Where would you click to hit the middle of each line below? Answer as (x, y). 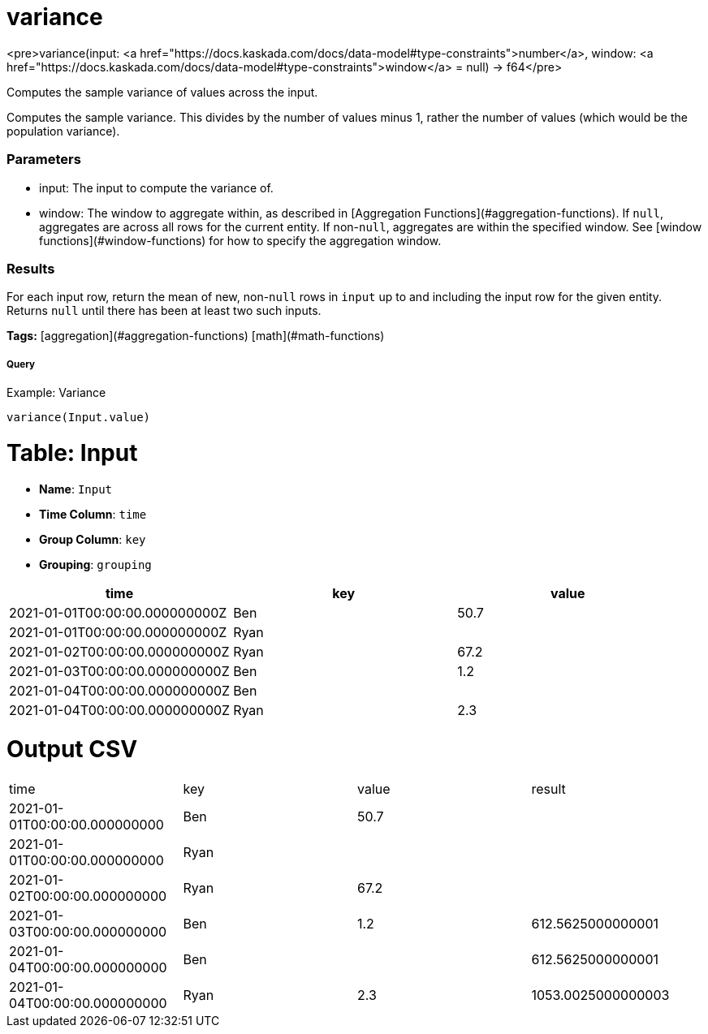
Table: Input (72, 452)
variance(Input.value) (79, 418)
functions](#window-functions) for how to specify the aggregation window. (240, 240)
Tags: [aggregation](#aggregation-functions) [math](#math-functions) (196, 336)
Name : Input (76, 489)
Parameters (44, 159)
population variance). (63, 131)
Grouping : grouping (95, 564)
